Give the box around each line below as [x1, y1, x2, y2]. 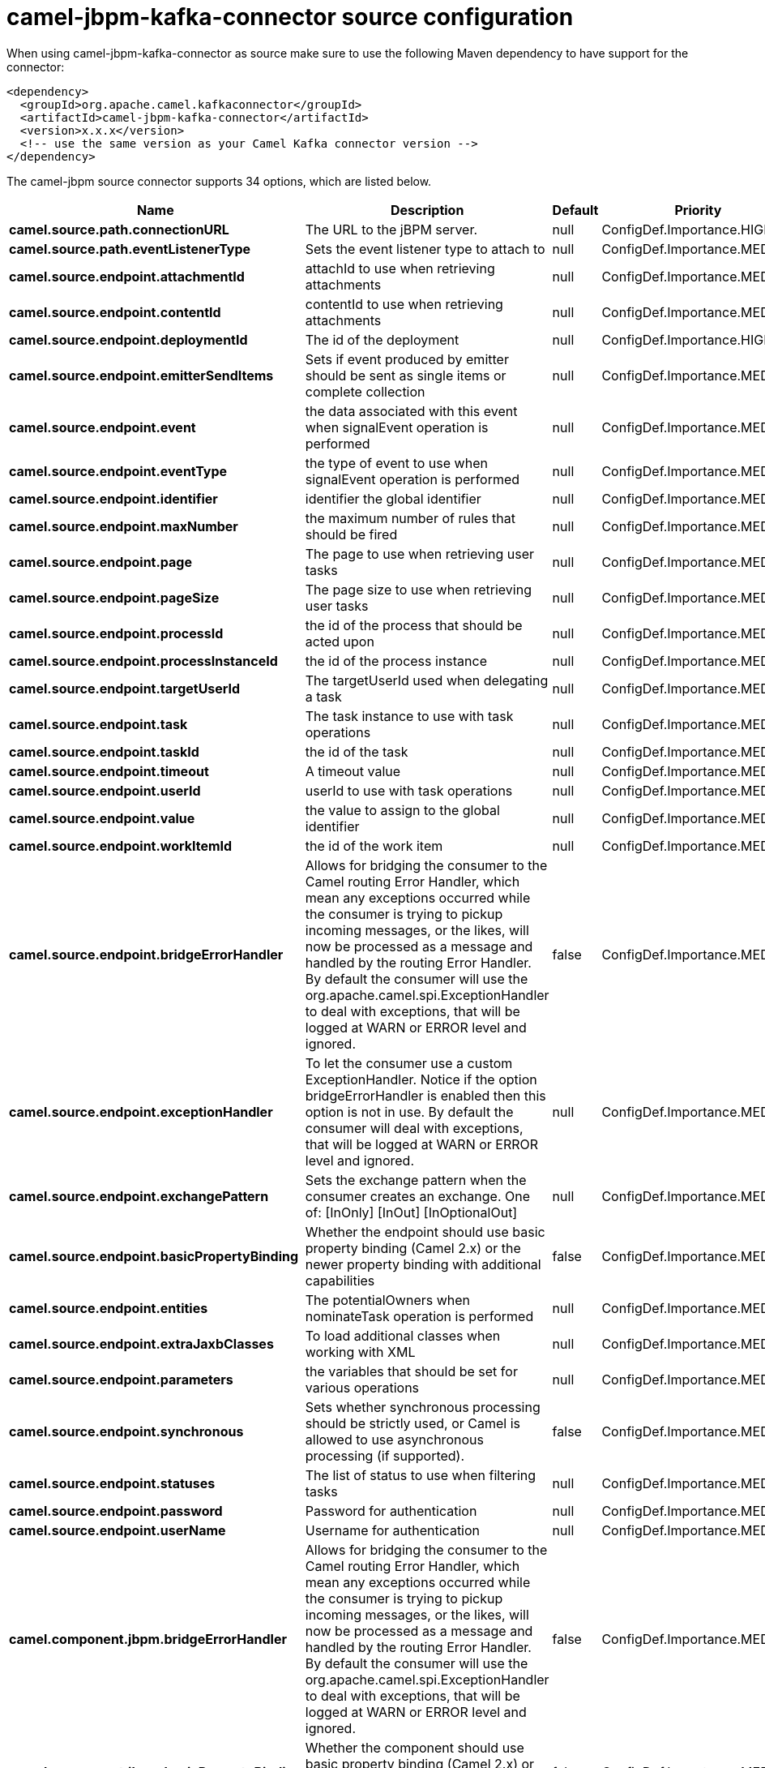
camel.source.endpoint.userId [9, 782, 201, 799]
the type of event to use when [305, 454, 488, 471]
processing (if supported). [305, 1447, 465, 1464]
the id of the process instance [305, 652, 487, 669]
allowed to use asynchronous [305, 1431, 484, 1448]
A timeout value [305, 762, 401, 779]
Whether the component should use [305, 1739, 524, 1756]
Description [390, 201, 464, 218]
